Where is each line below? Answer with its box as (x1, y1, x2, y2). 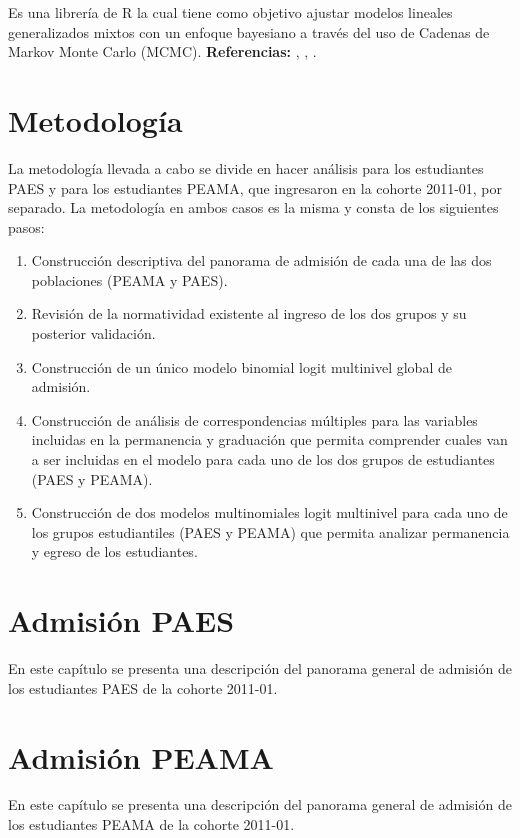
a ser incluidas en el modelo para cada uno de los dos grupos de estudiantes (31, 449, 495, 470)
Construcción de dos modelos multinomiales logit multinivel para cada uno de (31, 502, 508, 523)
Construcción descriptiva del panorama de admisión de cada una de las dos (31, 250, 492, 271)
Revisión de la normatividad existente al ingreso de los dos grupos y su (31, 303, 467, 324)
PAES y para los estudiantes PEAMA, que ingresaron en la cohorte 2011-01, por (8, 177, 503, 198)
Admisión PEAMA (8, 736, 274, 777)
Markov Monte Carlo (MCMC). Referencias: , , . (8, 41, 317, 62)
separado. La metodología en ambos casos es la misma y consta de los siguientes (8, 197, 499, 218)
